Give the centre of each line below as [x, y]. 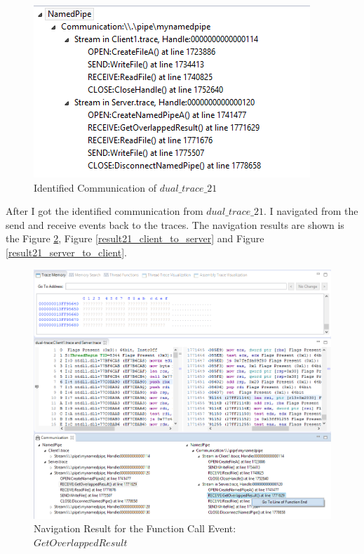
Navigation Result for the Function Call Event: [135, 528]
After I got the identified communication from [105, 211]
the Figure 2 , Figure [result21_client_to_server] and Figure [135, 238]
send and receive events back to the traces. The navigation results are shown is [175, 224]
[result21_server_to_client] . [66, 252]
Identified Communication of [95, 187]
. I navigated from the [311, 211]
